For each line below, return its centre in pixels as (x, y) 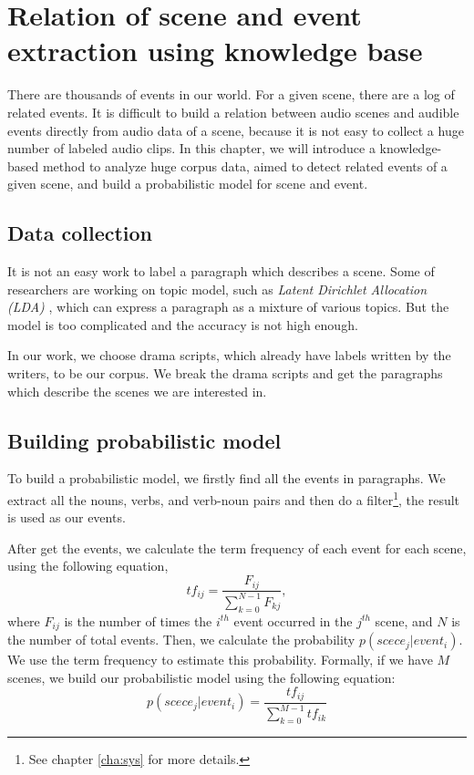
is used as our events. (67, 517)
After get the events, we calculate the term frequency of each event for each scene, (237, 548)
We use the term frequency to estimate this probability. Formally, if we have (220, 660)
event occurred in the (293, 620)
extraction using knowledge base (215, 51)
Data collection (80, 233)
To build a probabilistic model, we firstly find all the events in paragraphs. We (227, 478)
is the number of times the (138, 620)
